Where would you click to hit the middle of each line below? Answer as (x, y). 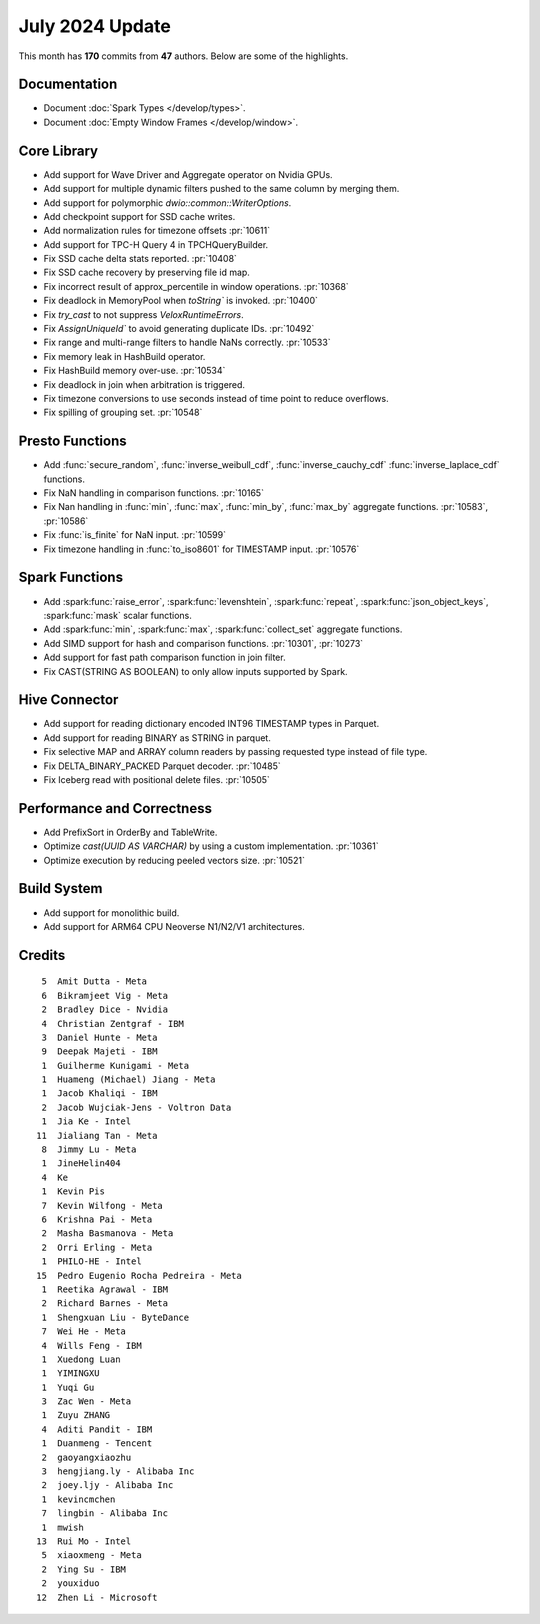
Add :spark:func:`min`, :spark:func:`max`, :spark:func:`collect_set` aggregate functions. (223, 629)
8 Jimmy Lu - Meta (89, 1149)
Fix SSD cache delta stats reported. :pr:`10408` (140, 259)
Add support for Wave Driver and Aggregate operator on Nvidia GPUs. (188, 174)
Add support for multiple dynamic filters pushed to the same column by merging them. (221, 189)
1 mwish (62, 1527)
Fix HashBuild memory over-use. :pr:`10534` (134, 371)
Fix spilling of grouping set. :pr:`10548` (123, 412)
